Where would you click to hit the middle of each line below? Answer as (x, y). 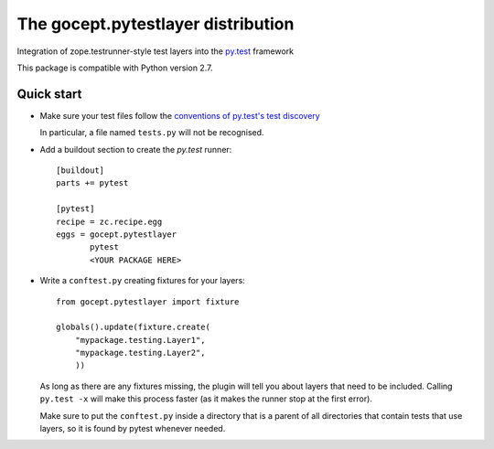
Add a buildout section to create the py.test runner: (136, 149)
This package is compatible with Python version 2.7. (115, 68)
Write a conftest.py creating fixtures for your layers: (143, 281)
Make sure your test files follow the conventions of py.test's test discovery (180, 115)
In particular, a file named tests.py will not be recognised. (152, 133)
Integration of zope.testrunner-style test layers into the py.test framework (156, 51)
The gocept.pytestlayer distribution (156, 24)
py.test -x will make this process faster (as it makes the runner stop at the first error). (206, 399)
